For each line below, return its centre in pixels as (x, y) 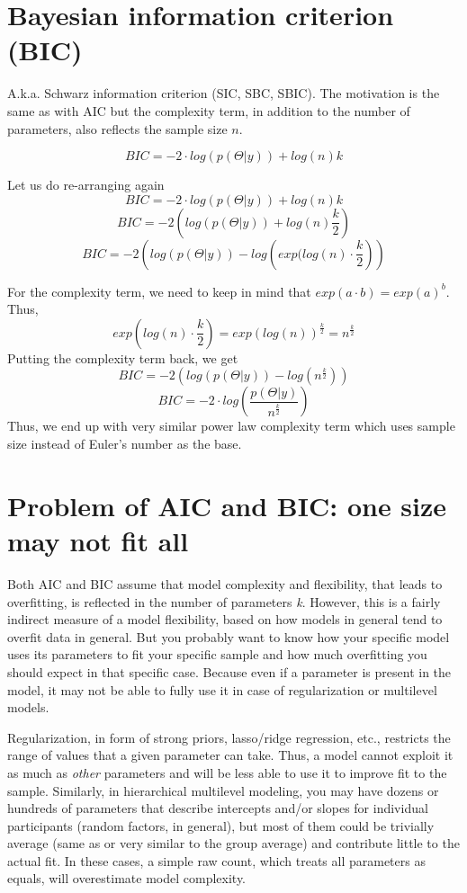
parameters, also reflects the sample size (117, 128)
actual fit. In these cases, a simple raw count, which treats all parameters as (216, 860)
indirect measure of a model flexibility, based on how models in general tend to (225, 619)
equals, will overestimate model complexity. (127, 878)
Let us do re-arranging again (86, 185)
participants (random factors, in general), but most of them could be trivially (221, 825)
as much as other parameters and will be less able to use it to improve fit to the (227, 772)
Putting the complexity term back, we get (123, 357)
